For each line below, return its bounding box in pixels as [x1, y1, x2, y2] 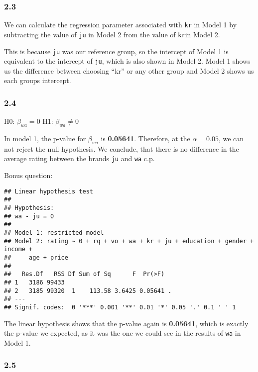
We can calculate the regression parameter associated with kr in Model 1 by [4, 19, 237, 30]
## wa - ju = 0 [4, 212, 54, 220]
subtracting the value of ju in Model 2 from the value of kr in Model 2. [4, 29, 220, 39]
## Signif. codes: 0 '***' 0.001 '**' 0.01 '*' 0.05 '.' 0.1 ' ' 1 [4, 303, 236, 311]
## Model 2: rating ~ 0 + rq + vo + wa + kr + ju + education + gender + [4, 237, 254, 245]
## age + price [4, 254, 68, 261]
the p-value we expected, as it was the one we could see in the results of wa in [4, 328, 241, 338]
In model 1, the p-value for [4, 133, 86, 144]
